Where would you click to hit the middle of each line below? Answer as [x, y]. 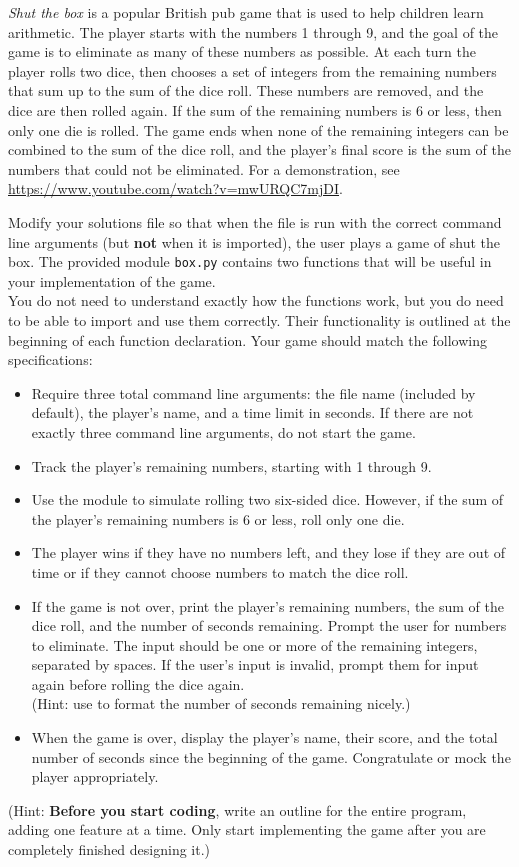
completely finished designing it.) [109, 849]
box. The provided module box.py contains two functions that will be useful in [250, 261]
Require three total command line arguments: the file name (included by [253, 392]
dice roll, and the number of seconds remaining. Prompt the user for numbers [269, 625]
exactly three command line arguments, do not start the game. [223, 431]
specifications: [50, 359]
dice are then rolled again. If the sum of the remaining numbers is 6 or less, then [255, 109]
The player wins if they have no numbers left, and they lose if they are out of [268, 552]
